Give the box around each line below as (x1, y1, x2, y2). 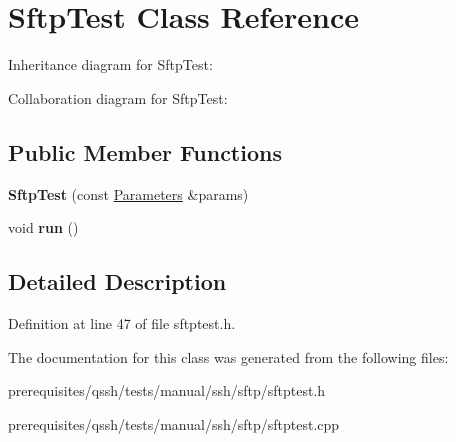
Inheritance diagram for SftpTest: (8, 54, 213, 75)
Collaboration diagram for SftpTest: (8, 87, 228, 108)
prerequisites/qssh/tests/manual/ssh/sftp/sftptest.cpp (8, 413, 340, 434)
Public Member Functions (8, 136, 282, 167)
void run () (8, 217, 79, 238)
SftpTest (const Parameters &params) (8, 183, 249, 204)
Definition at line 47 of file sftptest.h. (8, 312, 236, 333)
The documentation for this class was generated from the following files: (8, 346, 449, 367)
